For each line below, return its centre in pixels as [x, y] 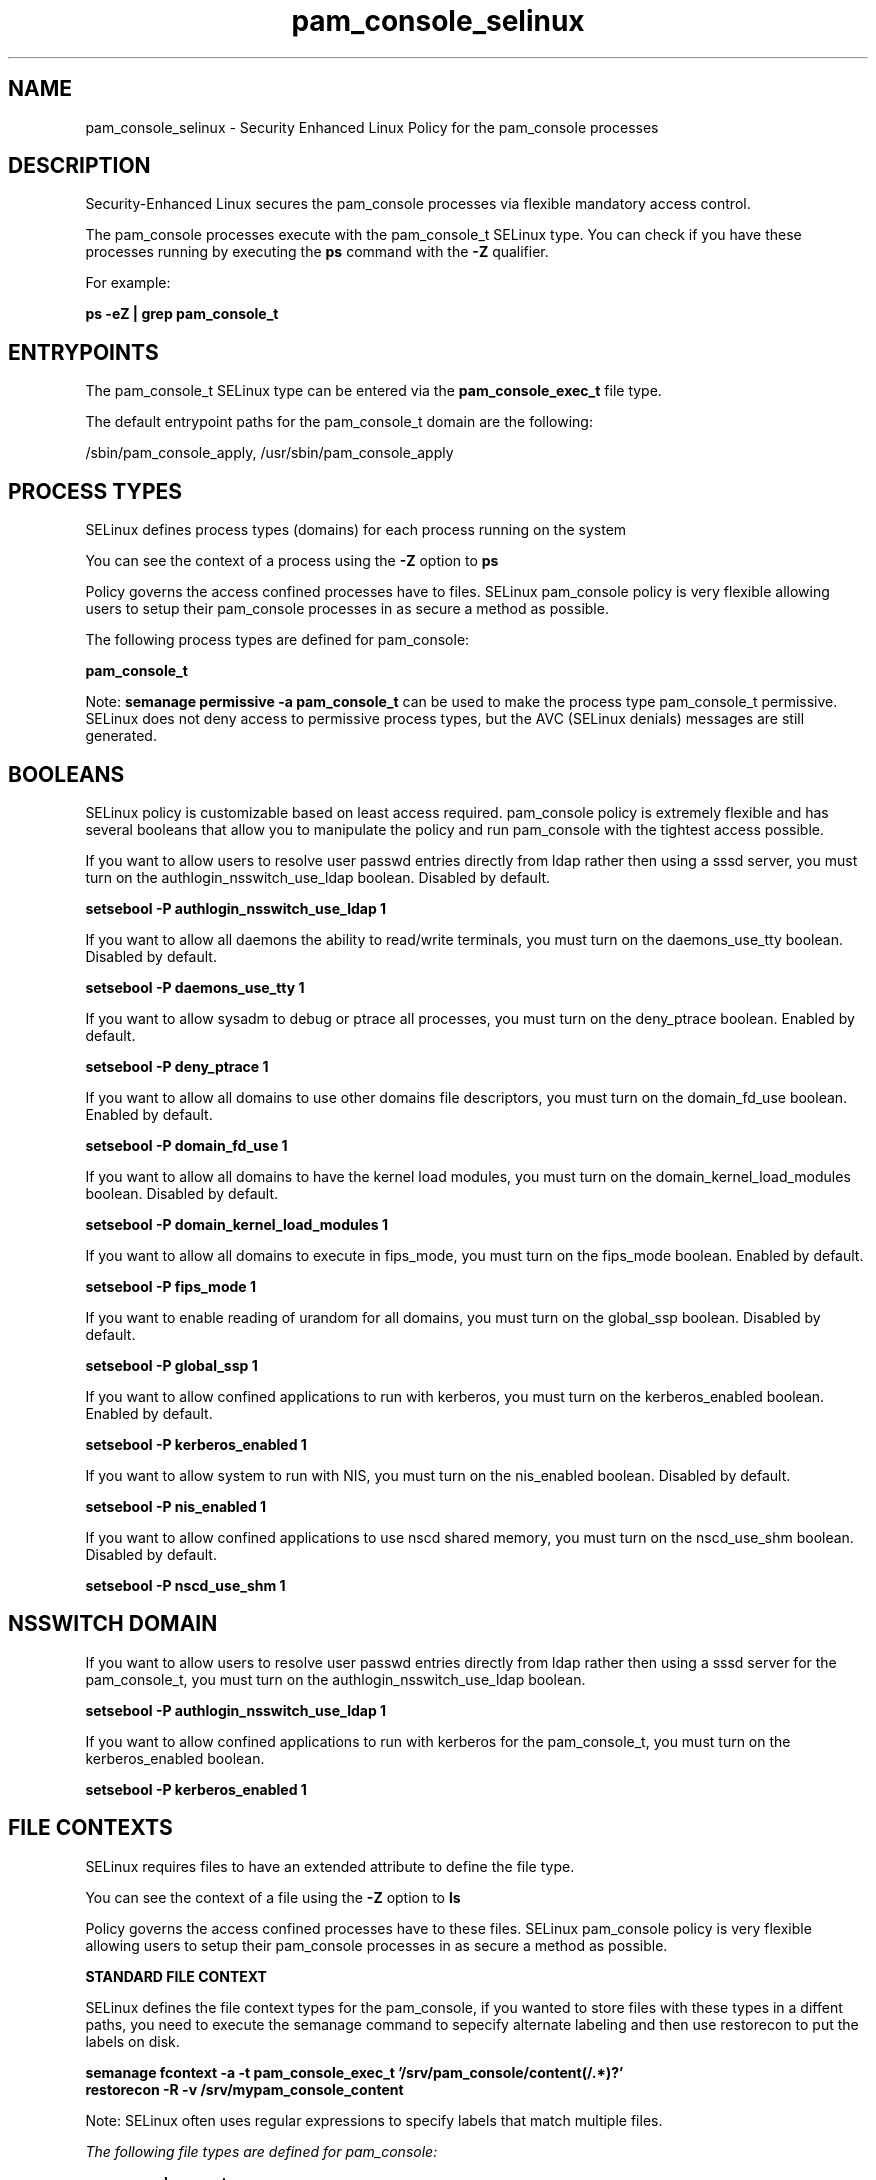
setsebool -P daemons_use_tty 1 [195, 987]
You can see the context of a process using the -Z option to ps [292, 561]
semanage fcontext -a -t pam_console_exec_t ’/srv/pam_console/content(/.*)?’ [354, 2072]
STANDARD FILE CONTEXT [176, 1976]
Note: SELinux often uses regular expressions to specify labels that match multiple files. [374, 2120]
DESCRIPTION [79, 166]
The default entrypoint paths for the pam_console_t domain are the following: [339, 422]
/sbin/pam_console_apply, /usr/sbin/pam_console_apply [269, 453]
